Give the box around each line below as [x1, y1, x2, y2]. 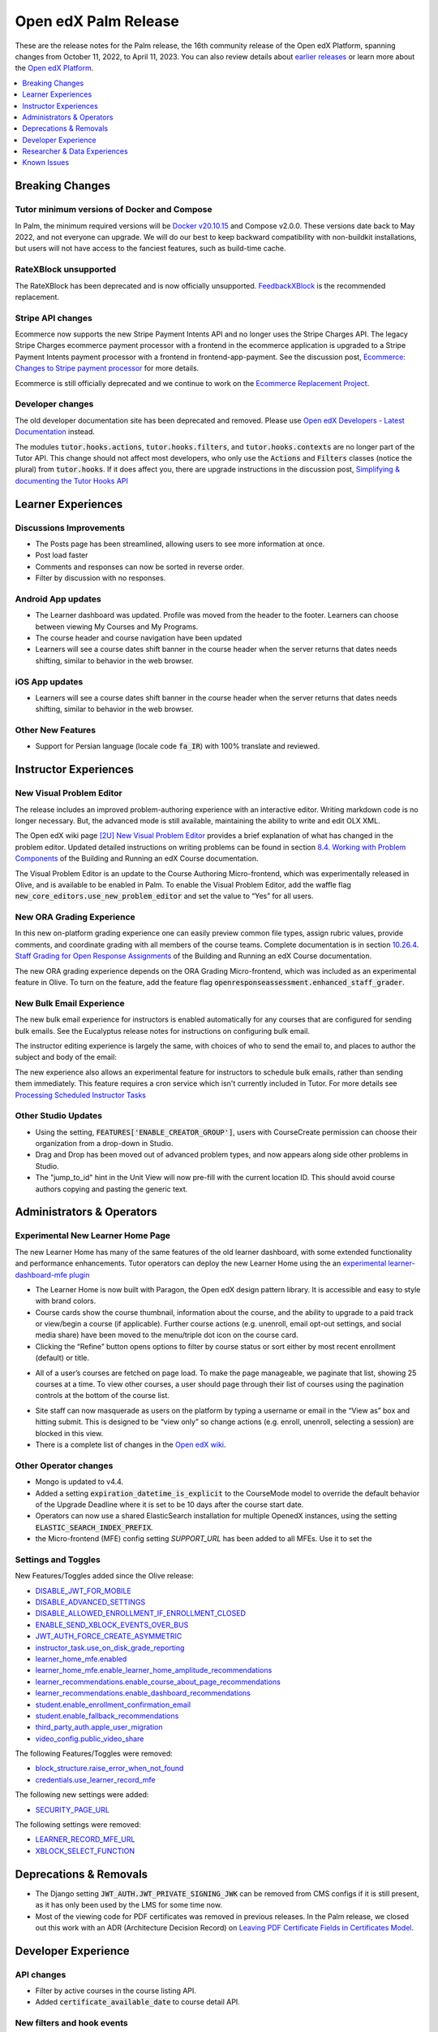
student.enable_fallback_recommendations [35, 1711, 179, 1721]
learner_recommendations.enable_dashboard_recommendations [35, 1688, 251, 1698]
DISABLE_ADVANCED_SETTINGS [35, 1597, 146, 1607]
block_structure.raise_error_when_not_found [35, 1764, 184, 1774]
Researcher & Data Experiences [22, 146, 129, 156]
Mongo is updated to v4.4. [35, 1477, 124, 1487]
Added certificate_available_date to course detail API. [35, 1997, 241, 2007]
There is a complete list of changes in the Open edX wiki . [35, 1439, 226, 1449]
